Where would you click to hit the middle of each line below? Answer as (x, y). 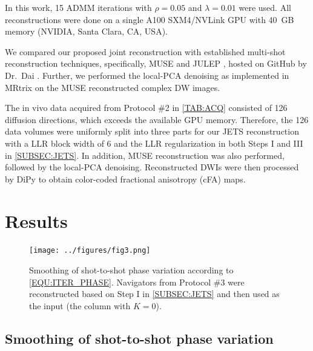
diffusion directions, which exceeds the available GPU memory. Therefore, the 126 (157, 119)
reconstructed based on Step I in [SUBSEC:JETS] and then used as (154, 294)
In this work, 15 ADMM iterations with (78, 7)
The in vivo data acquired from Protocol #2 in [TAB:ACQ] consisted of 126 (146, 108)
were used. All (265, 7)
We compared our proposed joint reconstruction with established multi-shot (145, 51)
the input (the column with (80, 305)
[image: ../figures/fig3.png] (90, 251)
